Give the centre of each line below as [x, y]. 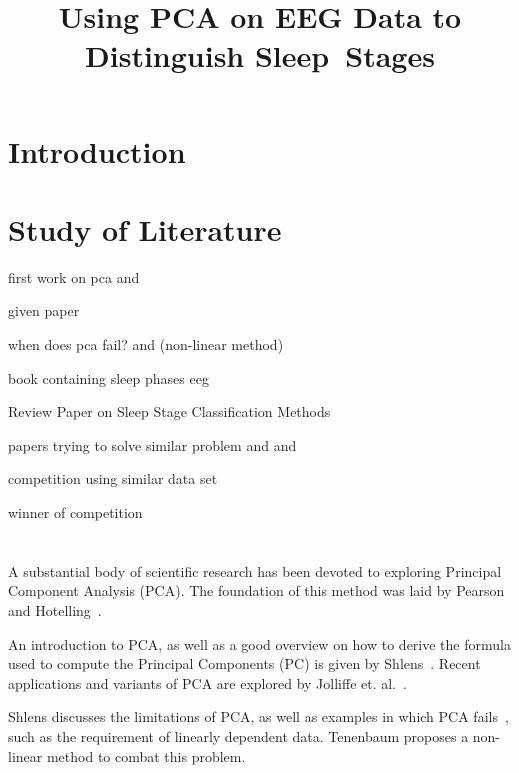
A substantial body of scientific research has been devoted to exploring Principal [255, 570]
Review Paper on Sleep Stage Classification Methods [169, 411]
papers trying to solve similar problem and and [152, 444]
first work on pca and [74, 276]
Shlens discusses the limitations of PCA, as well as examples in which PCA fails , [258, 716]
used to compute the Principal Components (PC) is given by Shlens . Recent [244, 663]
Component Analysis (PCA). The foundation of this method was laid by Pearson [256, 590]
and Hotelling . [55, 610]
